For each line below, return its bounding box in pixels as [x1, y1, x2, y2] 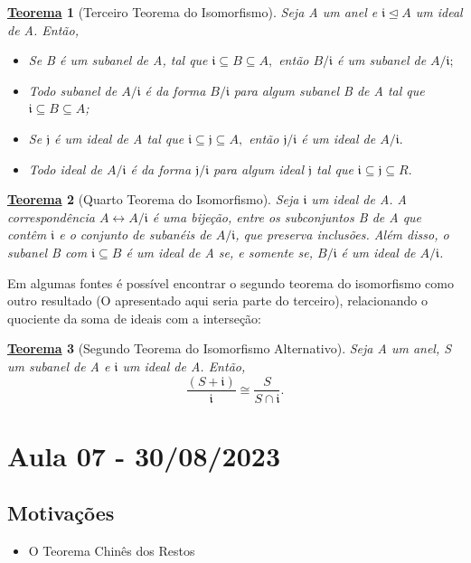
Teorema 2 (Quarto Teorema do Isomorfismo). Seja [7, 190, 299, 209]
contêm [7, 225, 47, 244]
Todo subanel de [28, 80, 118, 99]
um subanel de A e [7, 356, 110, 375]
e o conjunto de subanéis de [59, 225, 212, 244]
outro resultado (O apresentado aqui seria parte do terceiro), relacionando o [7, 291, 428, 310]
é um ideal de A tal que [54, 128, 184, 147]
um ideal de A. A [311, 190, 408, 209]
